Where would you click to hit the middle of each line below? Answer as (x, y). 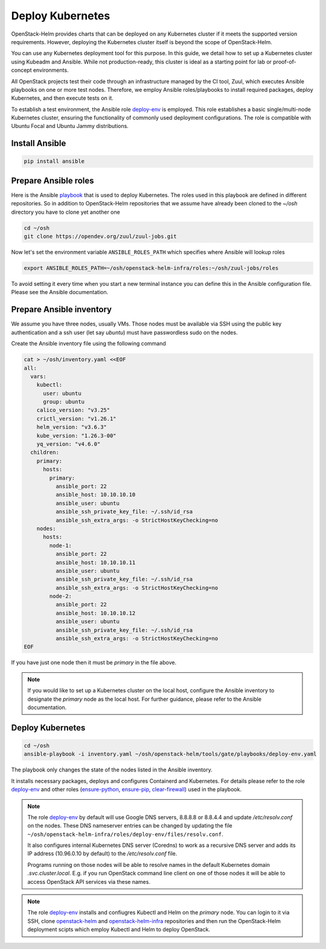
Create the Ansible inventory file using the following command (88, 344)
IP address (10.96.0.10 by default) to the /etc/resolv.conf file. (102, 854)
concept (21, 70)
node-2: (61, 596)
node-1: (61, 545)
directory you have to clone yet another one (66, 212)
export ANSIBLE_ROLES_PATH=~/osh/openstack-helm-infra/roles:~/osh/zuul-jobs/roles (151, 268)
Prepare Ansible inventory (62, 310)
